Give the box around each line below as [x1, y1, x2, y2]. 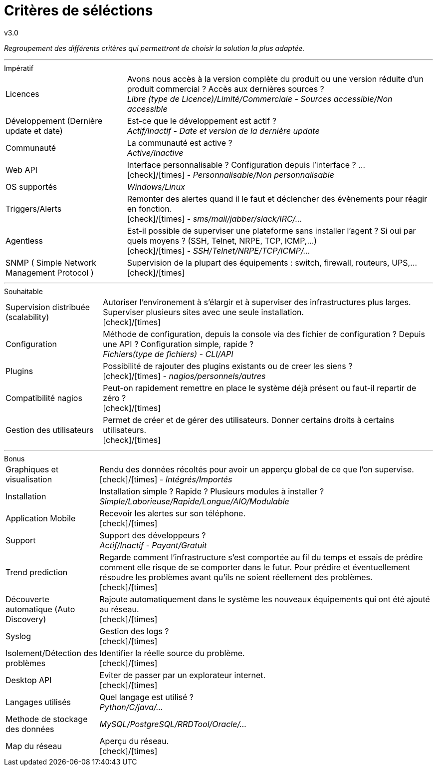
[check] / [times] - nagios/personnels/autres [103, 371, 266, 381]
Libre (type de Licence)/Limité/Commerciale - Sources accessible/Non [127, 93, 393, 104]
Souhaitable [4, 287, 43, 296]
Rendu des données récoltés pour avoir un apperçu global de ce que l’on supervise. [99, 464, 414, 474]
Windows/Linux [127, 181, 185, 192]
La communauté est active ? [127, 137, 232, 148]
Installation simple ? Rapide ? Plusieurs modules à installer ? [99, 486, 324, 496]
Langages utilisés [5, 697, 71, 707]
